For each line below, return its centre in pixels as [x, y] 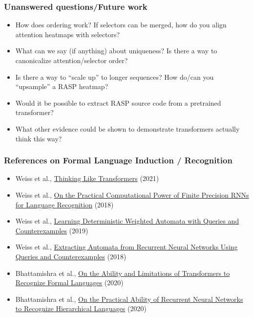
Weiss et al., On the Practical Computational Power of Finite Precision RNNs [132, 194]
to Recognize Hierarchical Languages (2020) [81, 308]
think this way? [39, 138]
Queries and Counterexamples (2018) [71, 256]
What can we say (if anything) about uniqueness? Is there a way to [116, 51]
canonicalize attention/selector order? [72, 60]
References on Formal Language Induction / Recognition [118, 160]
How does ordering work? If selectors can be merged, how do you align [121, 25]
